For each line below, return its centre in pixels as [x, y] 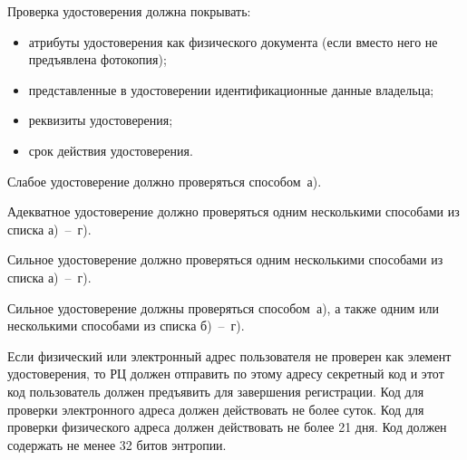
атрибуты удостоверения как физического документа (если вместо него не [233, 41]
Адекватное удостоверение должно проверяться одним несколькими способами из [233, 211]
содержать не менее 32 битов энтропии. [117, 444]
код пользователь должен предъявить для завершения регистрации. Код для [216, 391]
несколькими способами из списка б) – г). [126, 326]
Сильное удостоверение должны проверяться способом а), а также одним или [223, 307]
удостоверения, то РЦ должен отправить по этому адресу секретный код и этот [226, 374]
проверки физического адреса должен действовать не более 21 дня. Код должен [227, 427]
